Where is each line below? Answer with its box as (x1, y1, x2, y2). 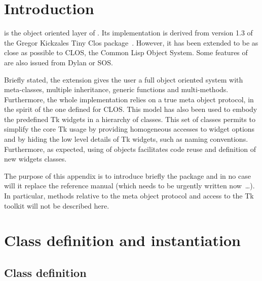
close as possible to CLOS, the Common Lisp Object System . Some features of (4, 47, 248, 58)
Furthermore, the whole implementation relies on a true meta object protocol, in (4, 94, 254, 104)
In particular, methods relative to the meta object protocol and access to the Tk (4, 190, 254, 201)
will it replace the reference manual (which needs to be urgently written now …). (4, 180, 255, 191)
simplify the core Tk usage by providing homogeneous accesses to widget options (4, 124, 255, 134)
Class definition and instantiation (4, 230, 241, 251)
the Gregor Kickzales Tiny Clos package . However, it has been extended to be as (4, 37, 258, 48)
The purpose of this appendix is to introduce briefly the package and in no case (4, 170, 251, 181)
